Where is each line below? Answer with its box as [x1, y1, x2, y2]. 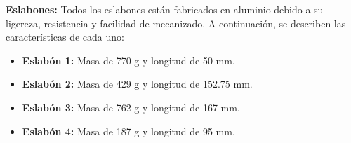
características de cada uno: [6, 29, 124, 44]
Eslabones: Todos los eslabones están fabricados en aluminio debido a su [6, 2, 324, 16]
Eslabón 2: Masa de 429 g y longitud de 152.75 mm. [22, 76, 253, 91]
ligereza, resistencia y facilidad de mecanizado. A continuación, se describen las [6, 15, 346, 30]
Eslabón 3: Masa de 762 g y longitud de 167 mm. [22, 100, 240, 114]
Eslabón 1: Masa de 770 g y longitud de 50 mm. [22, 53, 235, 67]
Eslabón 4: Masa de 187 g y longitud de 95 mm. [22, 123, 235, 138]
